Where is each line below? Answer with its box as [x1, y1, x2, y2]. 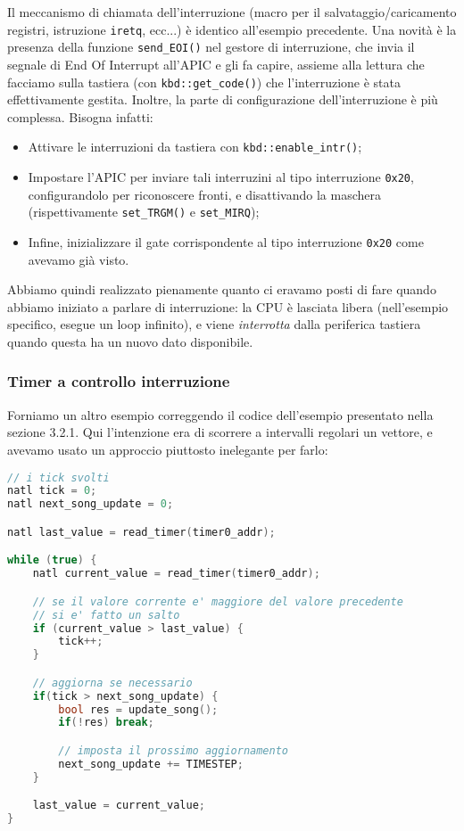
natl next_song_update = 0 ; [7, 498, 174, 511]
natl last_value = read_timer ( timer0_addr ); [7, 525, 276, 539]
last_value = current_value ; [32, 799, 205, 812]
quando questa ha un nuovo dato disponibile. [7, 332, 253, 350]
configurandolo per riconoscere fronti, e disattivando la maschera [28, 185, 382, 203]
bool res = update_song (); [58, 703, 219, 716]
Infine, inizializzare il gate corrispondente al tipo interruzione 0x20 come [28, 232, 424, 251]
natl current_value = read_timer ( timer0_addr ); [32, 567, 320, 580]
